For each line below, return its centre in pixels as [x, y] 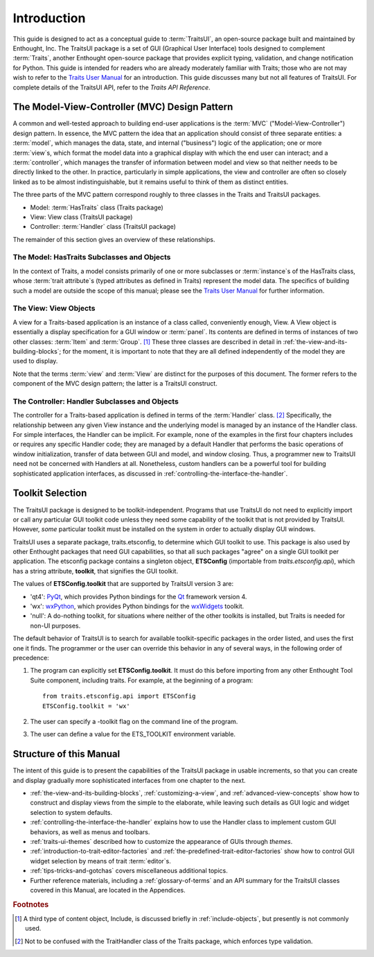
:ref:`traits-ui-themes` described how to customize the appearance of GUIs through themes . [161, 841]
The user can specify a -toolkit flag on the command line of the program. [134, 721]
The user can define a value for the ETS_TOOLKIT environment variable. [133, 734]
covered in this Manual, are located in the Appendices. [108, 890]
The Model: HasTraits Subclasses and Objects [92, 257]
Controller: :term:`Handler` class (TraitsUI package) [103, 227]
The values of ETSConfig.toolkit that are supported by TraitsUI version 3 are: [123, 584]
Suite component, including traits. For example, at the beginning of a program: [142, 680]
